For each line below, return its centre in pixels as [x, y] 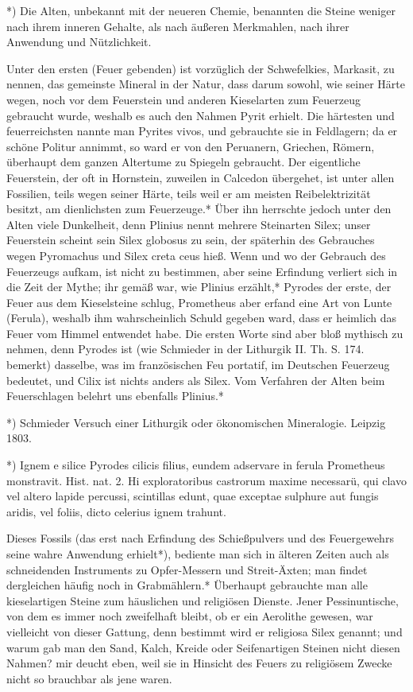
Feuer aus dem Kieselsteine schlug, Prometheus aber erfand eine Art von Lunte [199, 302]
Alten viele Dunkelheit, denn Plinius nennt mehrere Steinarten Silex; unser [189, 224]
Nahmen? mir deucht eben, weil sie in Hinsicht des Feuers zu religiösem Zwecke [199, 663]
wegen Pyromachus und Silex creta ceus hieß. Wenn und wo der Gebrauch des [196, 255]
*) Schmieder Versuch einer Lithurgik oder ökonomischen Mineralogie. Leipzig [196, 422]
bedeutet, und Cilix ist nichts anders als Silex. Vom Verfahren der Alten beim [196, 380]
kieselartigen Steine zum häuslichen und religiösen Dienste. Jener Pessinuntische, [203, 600]
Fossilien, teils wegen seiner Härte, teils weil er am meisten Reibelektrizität [189, 193]
